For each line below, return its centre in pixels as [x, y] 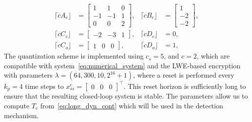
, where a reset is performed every [184, 75]
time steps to [44, 86]
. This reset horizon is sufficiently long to [185, 86]
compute [17, 105]
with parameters [28, 75]
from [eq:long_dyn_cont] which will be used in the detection [132, 105]
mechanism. [21, 115]
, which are [213, 56]
